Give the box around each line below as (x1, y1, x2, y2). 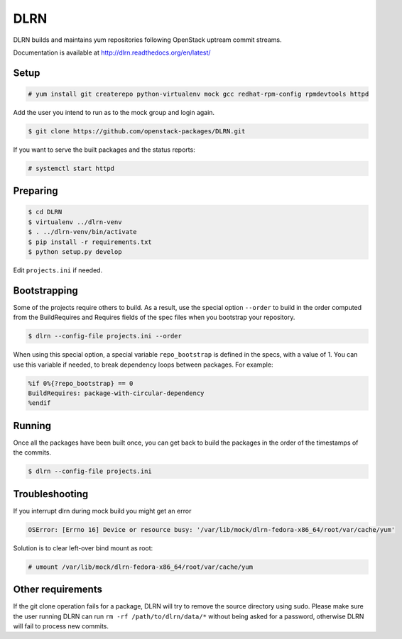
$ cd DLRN (28, 208, 63, 216)
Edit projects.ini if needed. (13, 266, 103, 274)
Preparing (13, 185, 58, 197)
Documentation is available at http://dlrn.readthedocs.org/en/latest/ (13, 48, 211, 57)
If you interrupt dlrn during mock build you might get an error (13, 506, 192, 515)
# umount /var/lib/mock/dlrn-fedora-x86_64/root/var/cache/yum (28, 562, 254, 571)
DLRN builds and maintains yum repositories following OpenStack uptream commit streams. (13, 35, 282, 44)
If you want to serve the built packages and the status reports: (13, 145, 195, 154)
